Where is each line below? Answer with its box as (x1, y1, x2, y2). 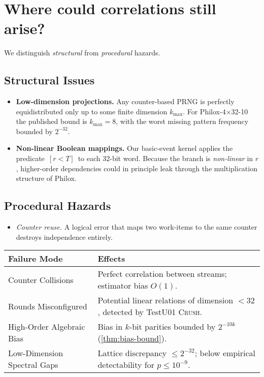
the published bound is (16, 116, 87, 127)
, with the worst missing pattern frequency (116, 116, 249, 127)
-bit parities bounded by (129, 321, 216, 333)
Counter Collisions (8, 273, 74, 286)
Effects (97, 253, 125, 265)
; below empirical (194, 347, 255, 359)
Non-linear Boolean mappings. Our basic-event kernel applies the (16, 143, 233, 153)
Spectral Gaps (8, 359, 58, 371)
